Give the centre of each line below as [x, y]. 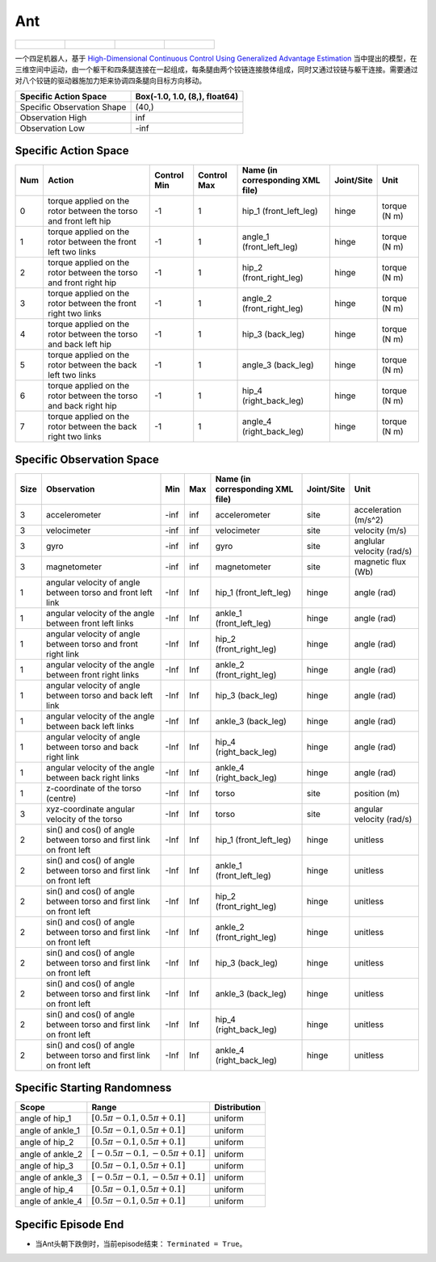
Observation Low [52, 128]
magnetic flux [380, 561]
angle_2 [257, 299]
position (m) [377, 793]
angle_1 [256, 237]
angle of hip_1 [46, 1118]
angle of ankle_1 [50, 1130]
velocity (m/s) [380, 530]
